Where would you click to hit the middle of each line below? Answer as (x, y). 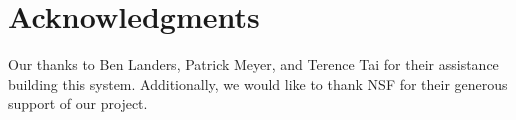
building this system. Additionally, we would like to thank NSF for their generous (258, 83)
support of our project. (78, 103)
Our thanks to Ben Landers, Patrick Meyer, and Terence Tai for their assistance (253, 64)
